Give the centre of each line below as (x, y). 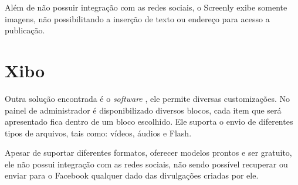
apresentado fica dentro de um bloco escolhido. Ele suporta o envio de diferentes (149, 121)
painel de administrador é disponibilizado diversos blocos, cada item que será (143, 110)
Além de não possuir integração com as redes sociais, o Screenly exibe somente (146, 7)
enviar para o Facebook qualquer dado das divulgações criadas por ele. (132, 175)
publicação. (25, 30)
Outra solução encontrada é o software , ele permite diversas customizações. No (147, 98)
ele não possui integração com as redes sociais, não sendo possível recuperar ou (146, 164)
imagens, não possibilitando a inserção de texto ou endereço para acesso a (137, 18)
